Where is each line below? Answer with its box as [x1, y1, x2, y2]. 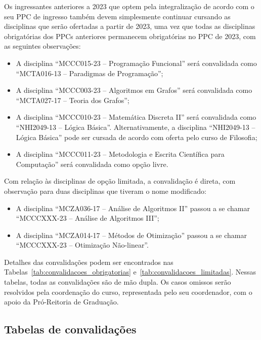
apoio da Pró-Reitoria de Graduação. [4, 296, 119, 307]
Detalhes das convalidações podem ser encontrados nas [4, 256, 173, 267]
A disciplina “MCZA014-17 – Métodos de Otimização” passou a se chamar [16, 229, 247, 240]
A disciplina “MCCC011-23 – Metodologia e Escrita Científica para [16, 149, 225, 159]
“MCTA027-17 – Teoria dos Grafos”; [16, 94, 129, 105]
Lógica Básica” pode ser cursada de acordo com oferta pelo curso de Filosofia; [16, 131, 257, 142]
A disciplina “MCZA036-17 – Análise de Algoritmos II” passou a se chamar [16, 202, 250, 213]
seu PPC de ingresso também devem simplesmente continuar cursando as [4, 11, 231, 21]
